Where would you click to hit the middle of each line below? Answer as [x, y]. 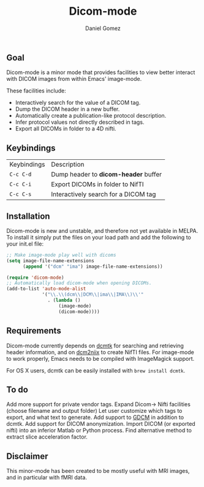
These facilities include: [36, 91]
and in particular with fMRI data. [47, 478]
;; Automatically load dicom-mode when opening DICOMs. [79, 283]
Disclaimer [27, 456]
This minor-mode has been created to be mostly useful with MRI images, [98, 471]
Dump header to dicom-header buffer [107, 175]
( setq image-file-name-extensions [51, 261]
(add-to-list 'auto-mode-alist [46, 289]
